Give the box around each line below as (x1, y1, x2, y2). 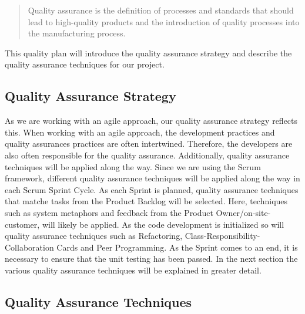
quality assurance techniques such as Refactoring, (5, 229, 183, 242)
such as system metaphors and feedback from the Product (5, 206, 213, 218)
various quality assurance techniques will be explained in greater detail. (5, 264, 262, 276)
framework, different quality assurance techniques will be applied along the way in (5, 172, 300, 184)
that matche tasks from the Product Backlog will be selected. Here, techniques (5, 195, 288, 207)
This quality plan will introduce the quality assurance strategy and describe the (5, 46, 292, 59)
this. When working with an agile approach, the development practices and (5, 126, 275, 138)
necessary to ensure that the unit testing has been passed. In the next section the (5, 252, 298, 265)
